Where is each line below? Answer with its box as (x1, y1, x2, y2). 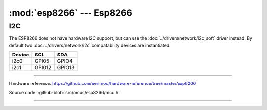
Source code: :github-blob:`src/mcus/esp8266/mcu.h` (9, 89, 120, 95)
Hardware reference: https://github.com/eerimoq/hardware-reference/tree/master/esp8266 (9, 81, 196, 86)
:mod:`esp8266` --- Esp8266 (9, 7, 132, 18)
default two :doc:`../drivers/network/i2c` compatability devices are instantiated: (9, 42, 171, 48)
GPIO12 (34, 64, 52, 71)
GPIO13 (57, 64, 75, 71)
